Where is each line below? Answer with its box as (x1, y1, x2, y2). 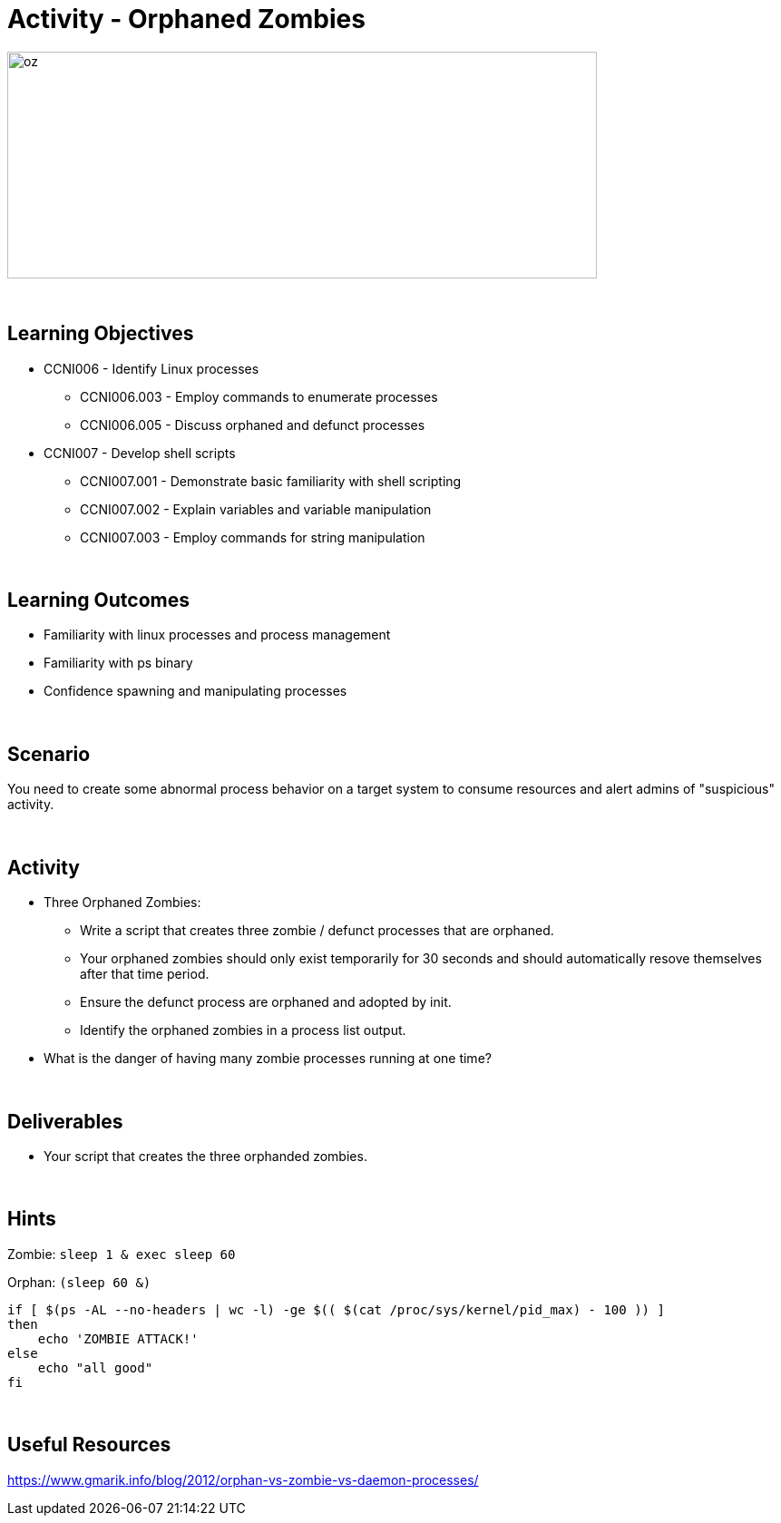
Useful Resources (7, 1433, 171, 1457)
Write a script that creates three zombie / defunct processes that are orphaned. (80, 923, 554, 939)
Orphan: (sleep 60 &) (7, 1274, 151, 1290)
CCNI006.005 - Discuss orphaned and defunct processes (80, 416, 425, 433)
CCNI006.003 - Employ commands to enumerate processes (80, 388, 438, 405)
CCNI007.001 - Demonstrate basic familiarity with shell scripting (80, 473, 462, 489)
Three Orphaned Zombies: (44, 894, 201, 911)
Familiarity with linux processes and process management (44, 627, 391, 643)
